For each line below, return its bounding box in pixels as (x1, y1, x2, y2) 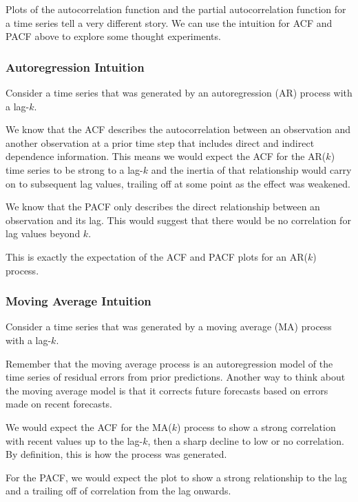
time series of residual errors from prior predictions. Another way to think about (6, 370, 346, 384)
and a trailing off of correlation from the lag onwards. (6, 483, 231, 498)
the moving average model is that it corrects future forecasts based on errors (6, 383, 328, 397)
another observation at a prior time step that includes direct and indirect (6, 135, 315, 150)
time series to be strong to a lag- (6, 162, 143, 177)
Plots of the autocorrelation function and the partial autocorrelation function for (6, 2, 346, 16)
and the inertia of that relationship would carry (151, 162, 352, 177)
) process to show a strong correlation (177, 419, 336, 434)
